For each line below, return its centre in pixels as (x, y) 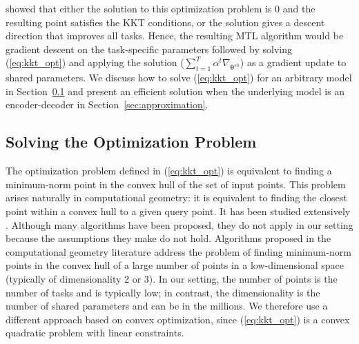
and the (299, 8)
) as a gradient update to (293, 62)
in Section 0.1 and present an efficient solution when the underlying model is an (175, 91)
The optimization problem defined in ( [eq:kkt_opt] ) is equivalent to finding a (169, 171)
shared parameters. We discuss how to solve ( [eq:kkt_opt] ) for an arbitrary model (179, 78)
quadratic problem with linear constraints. (95, 333)
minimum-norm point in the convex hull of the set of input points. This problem (176, 184)
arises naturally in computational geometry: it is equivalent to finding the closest (176, 198)
